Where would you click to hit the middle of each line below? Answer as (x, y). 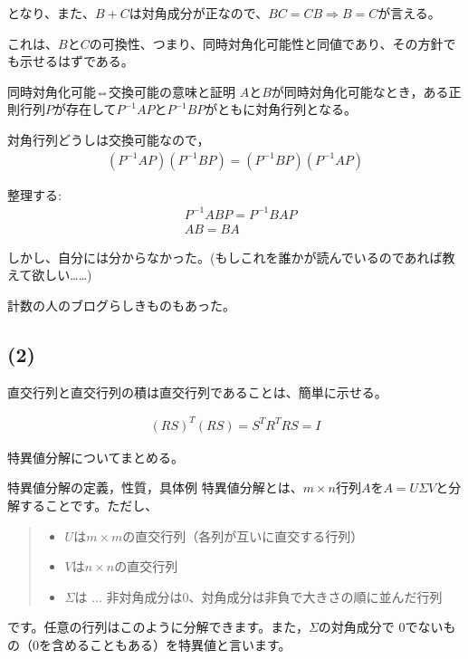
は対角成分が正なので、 (199, 13)
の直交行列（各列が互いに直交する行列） (243, 535)
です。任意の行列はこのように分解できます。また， (158, 627)
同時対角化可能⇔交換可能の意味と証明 (121, 91)
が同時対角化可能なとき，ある (360, 91)
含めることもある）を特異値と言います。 (171, 645)
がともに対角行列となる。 (281, 109)
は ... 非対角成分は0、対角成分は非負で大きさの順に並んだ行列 (258, 596)
